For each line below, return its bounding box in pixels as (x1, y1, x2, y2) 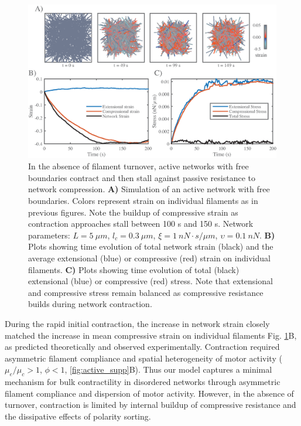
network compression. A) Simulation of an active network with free (28, 183, 270, 195)
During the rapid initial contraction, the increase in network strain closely (5, 318, 270, 329)
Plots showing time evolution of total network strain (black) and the (28, 240, 273, 253)
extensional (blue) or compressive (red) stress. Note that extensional (28, 275, 273, 287)
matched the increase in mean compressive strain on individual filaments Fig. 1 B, (5, 329, 297, 341)
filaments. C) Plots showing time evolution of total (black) (28, 263, 240, 275)
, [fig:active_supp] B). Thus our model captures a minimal (64, 363, 272, 376)
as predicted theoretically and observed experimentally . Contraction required (5, 340, 280, 353)
